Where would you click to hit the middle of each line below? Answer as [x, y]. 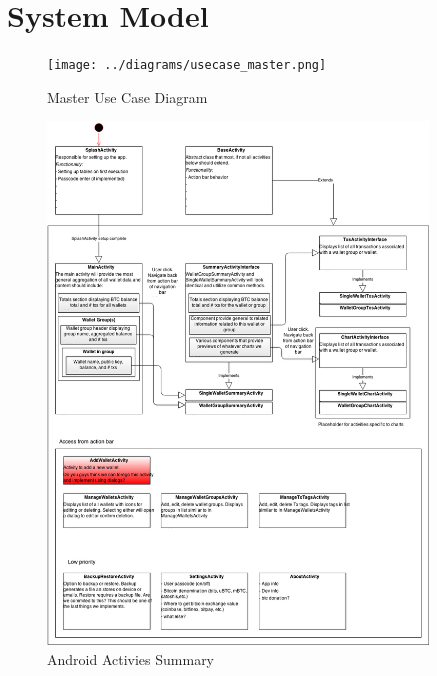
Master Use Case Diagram [127, 96]
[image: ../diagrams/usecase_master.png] [187, 65]
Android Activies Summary [131, 659]
